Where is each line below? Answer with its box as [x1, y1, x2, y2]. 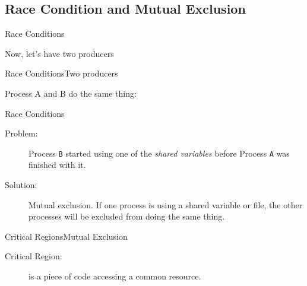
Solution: [5, 179, 37, 191]
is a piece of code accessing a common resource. [29, 269, 201, 282]
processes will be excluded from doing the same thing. [29, 210, 225, 223]
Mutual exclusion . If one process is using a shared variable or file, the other [29, 198, 303, 211]
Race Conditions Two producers [5, 67, 118, 80]
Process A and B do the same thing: [5, 87, 137, 99]
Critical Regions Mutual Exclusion [5, 230, 128, 242]
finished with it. [29, 158, 86, 171]
